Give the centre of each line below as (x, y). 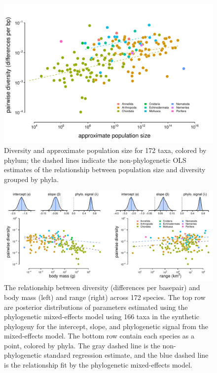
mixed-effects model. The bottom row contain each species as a (99, 336)
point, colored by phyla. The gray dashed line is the (82, 345)
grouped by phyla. (31, 179)
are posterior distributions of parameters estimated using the (96, 307)
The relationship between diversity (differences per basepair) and (102, 287)
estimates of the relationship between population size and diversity (105, 169)
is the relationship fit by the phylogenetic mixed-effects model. (98, 365)
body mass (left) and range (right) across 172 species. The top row (105, 297)
